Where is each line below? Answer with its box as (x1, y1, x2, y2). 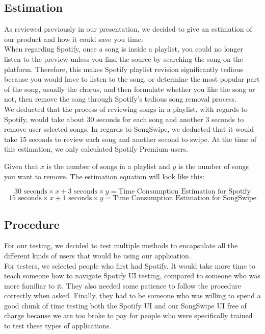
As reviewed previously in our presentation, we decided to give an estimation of (4, 23, 252, 34)
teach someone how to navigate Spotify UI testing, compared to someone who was (4, 270, 260, 281)
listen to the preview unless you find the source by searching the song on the (4, 53, 243, 64)
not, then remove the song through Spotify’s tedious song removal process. (4, 93, 237, 104)
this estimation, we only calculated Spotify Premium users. (4, 144, 189, 154)
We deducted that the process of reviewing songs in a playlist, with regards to (4, 103, 248, 114)
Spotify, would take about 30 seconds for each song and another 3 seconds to (4, 113, 244, 124)
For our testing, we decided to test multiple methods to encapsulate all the (4, 240, 238, 251)
